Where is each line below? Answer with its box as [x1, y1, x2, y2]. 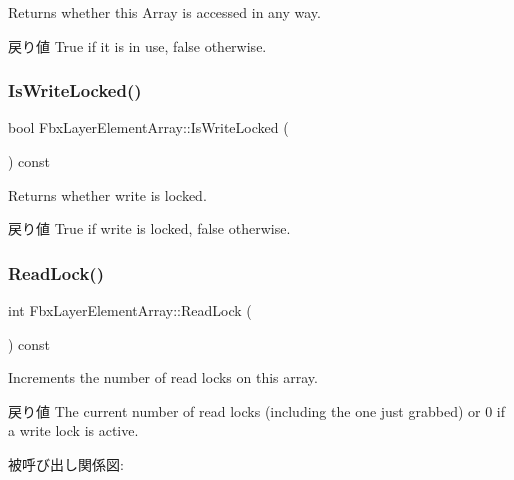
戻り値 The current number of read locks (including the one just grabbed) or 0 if [8, 400, 506, 421]
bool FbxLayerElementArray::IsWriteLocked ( [8, 117, 289, 138]
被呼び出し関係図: [8, 453, 124, 474]
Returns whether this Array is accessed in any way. [8, 2, 321, 22]
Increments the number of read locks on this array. [8, 367, 318, 388]
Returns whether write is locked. [8, 184, 207, 205]
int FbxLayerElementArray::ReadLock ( [8, 300, 252, 320]
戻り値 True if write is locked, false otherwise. [8, 218, 291, 239]
